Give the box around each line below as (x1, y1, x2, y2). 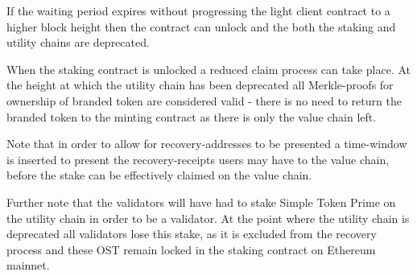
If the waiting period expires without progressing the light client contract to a (6, 2, 390, 19)
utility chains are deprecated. (6, 34, 150, 51)
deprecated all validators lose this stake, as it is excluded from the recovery (6, 225, 377, 242)
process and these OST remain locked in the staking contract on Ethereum (6, 241, 376, 257)
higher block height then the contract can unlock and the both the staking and (6, 18, 396, 35)
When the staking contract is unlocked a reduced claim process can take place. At (6, 60, 411, 77)
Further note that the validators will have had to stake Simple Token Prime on (6, 193, 396, 210)
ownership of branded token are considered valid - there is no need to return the (6, 92, 402, 109)
